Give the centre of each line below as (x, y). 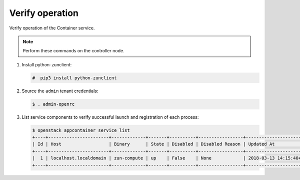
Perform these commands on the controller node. (73, 51)
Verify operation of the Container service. (52, 28)
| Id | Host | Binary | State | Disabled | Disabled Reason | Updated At (153, 144)
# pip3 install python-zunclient (74, 78)
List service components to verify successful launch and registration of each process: (110, 117)
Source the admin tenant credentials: (60, 91)
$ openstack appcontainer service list (81, 130)
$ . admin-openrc (53, 104)
